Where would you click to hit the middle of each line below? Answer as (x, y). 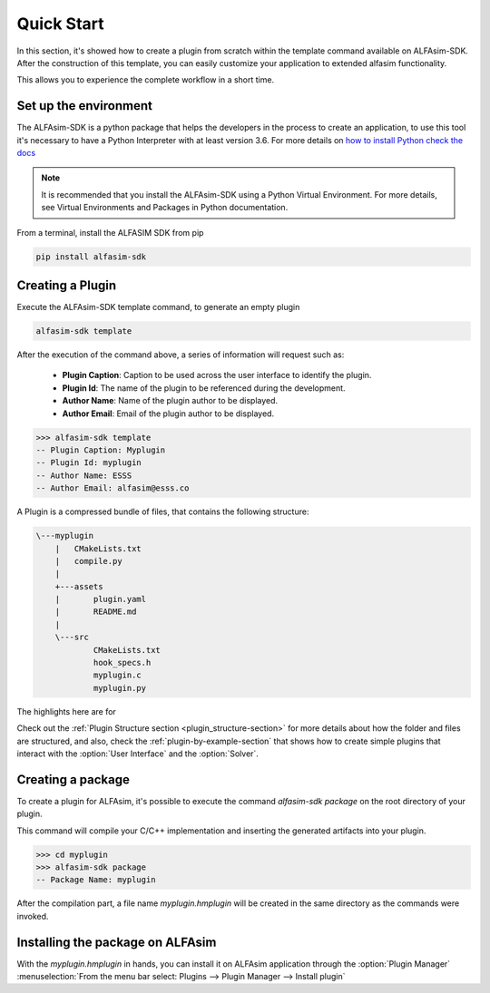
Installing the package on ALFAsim (117, 942)
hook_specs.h (122, 663)
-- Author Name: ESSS (84, 475)
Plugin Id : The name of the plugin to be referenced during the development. (204, 388)
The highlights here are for (67, 711)
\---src (72, 638)
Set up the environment (85, 106)
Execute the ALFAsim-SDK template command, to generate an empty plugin (158, 307)
